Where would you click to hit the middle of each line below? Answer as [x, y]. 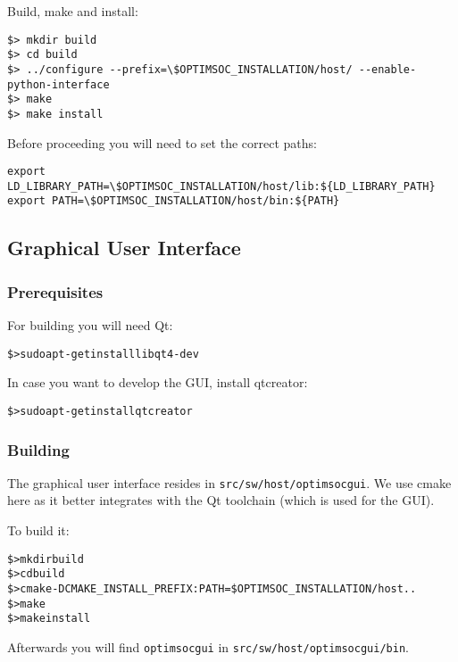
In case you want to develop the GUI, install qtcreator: [158, 382]
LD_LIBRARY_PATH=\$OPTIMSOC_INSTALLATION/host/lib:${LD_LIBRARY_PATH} [221, 186]
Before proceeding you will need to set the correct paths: [162, 142]
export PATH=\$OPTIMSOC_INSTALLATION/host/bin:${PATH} [174, 201]
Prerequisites [55, 291]
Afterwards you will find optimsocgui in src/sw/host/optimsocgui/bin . [208, 646]
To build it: [38, 530]
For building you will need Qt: [90, 325]
